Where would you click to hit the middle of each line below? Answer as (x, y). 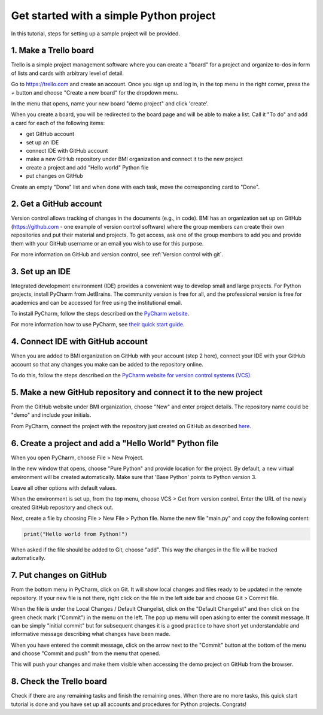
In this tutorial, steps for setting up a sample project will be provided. (96, 34)
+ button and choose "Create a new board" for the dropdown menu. (95, 92)
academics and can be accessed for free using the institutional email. (97, 302)
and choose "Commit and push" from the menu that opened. (86, 653)
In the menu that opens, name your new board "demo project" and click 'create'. (110, 104)
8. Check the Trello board (59, 682)
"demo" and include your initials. (51, 415)
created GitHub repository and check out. (62, 507)
